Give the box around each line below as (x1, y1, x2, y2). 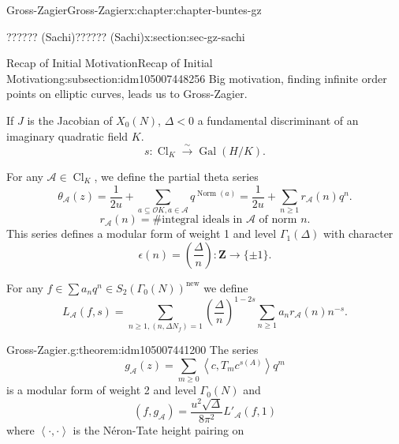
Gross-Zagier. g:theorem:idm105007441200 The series (6, 341, 259, 358)
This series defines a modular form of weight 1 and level (6, 225, 277, 242)
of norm (259, 214, 297, 226)
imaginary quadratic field (6, 127, 129, 144)
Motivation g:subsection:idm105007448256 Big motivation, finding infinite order (6, 70, 387, 86)
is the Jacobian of (27, 111, 113, 128)
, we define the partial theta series (94, 167, 259, 184)
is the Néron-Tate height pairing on (73, 422, 244, 438)
